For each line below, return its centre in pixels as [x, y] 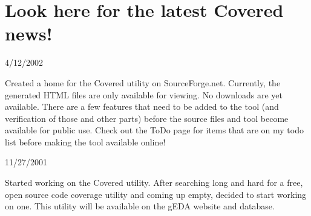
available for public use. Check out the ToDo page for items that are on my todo [154, 130]
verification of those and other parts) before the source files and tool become [147, 118]
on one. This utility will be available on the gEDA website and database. [140, 206]
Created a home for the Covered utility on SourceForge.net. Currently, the [143, 82]
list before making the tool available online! [85, 141]
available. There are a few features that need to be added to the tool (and [142, 106]
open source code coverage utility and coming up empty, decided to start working [156, 194]
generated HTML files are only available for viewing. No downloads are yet [144, 94]
